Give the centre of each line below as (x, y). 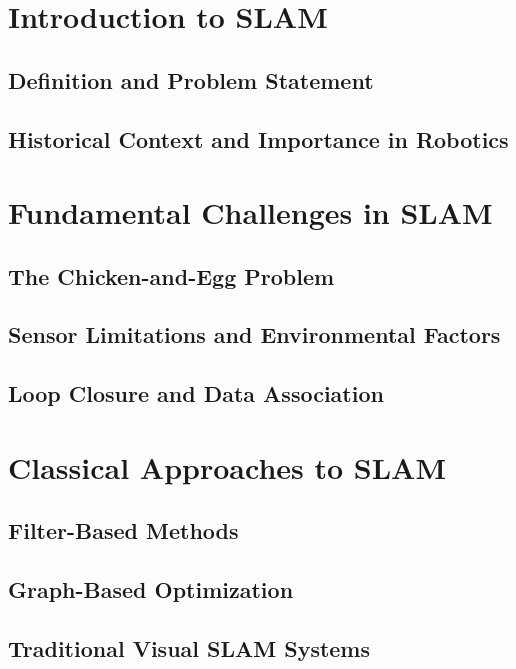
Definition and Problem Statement (191, 79)
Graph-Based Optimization (151, 589)
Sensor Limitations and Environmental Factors (254, 334)
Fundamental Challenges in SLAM (250, 212)
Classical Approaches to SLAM (227, 466)
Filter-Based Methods (123, 530)
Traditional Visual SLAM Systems (189, 647)
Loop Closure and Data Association (196, 393)
